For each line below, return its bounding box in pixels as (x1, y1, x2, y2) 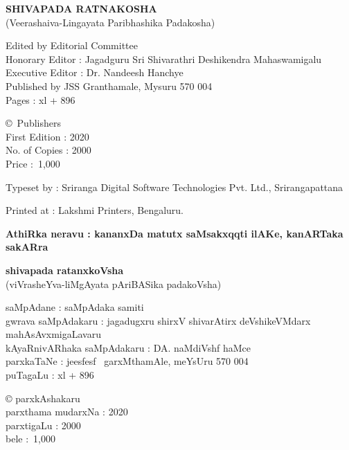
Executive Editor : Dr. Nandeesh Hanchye (6, 65, 184, 80)
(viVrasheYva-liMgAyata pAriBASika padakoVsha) (6, 276, 222, 291)
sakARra (6, 240, 48, 254)
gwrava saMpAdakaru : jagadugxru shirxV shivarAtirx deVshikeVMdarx (6, 313, 311, 327)
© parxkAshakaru (6, 390, 80, 405)
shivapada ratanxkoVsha (6, 262, 124, 277)
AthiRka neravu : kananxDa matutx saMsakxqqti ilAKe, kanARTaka (6, 226, 343, 240)
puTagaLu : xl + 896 (6, 368, 94, 382)
